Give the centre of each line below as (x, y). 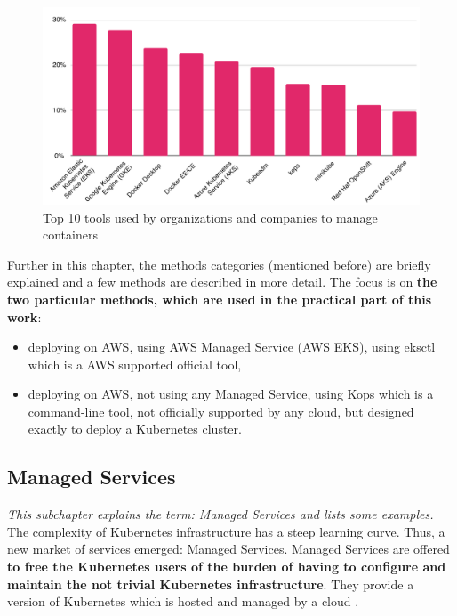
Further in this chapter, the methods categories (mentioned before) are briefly (219, 264)
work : (24, 316)
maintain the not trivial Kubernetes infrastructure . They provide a (211, 584)
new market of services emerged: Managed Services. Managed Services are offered (228, 549)
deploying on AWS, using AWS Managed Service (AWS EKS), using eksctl (232, 347)
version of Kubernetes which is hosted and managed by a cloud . (183, 601)
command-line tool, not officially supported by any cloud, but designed (221, 411)
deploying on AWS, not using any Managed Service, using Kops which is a (231, 394)
